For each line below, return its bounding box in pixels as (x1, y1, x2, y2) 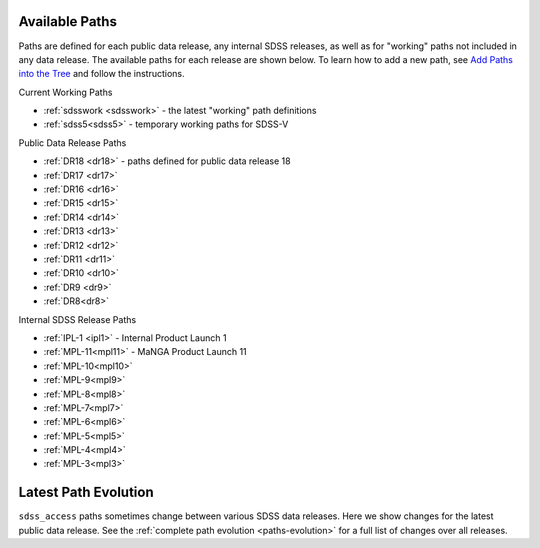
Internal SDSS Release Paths (18, 313, 137, 325)
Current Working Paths (18, 86, 113, 98)
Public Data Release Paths (18, 136, 127, 149)
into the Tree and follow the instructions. (18, 68, 185, 80)
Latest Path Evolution (18, 484, 154, 501)
